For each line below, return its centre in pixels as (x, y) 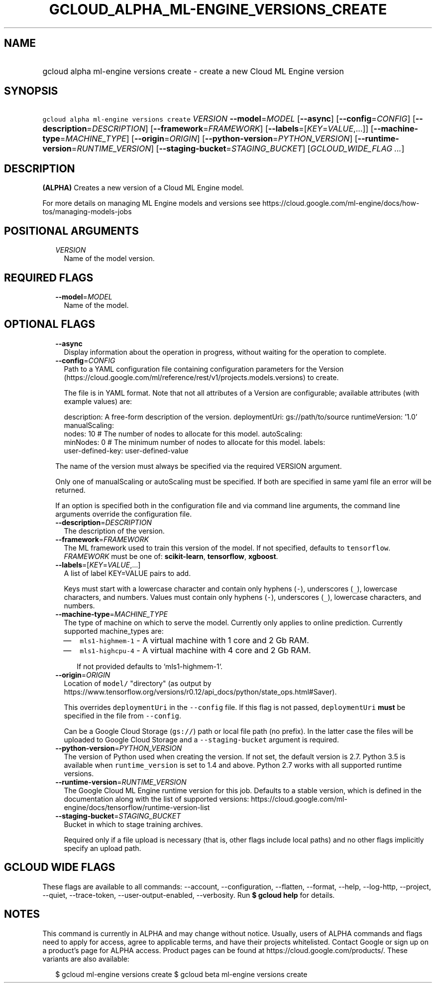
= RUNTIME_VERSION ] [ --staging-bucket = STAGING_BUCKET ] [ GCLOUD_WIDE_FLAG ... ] (238, 149)
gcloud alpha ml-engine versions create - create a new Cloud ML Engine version (193, 71)
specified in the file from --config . (123, 715)
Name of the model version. (109, 259)
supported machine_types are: (114, 631)
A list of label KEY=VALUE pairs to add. (127, 573)
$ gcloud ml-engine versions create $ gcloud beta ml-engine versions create (181, 974)
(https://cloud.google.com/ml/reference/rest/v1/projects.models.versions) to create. (201, 377)
